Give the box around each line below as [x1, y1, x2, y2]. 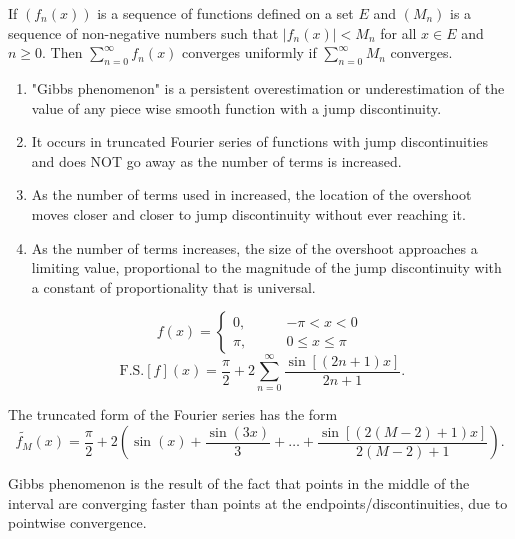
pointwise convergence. [8, 512, 147, 533]
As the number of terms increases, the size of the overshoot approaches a [31, 237, 478, 258]
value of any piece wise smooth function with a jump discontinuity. [31, 97, 442, 118]
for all [380, 22, 417, 43]
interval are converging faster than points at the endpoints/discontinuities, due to [8, 492, 508, 513]
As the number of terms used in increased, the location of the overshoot [31, 184, 472, 205]
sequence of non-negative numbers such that [8, 22, 279, 43]
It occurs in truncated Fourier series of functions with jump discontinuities [31, 131, 489, 152]
